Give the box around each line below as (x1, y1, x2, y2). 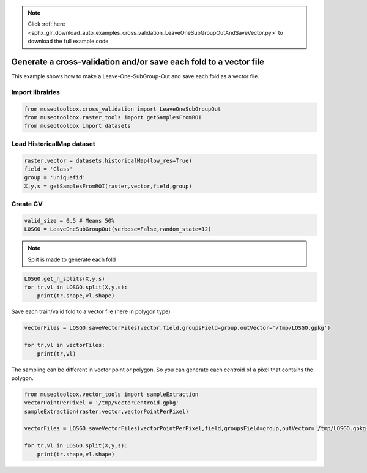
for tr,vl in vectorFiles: (24, 341, 105, 349)
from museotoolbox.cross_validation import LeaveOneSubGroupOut (24, 105, 221, 113)
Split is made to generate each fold (28, 256, 116, 263)
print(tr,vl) (37, 350, 76, 357)
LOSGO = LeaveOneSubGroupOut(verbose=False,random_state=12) (24, 226, 212, 233)
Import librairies (11, 88, 61, 96)
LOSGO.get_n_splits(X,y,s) (24, 275, 105, 282)
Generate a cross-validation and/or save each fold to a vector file (11, 56, 264, 67)
